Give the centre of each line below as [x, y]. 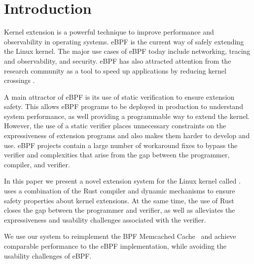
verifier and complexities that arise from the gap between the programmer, [117, 155]
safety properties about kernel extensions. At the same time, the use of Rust [119, 200]
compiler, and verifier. [37, 164]
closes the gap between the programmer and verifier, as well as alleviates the [120, 210]
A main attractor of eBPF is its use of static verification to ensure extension [119, 96]
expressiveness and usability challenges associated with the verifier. [105, 219]
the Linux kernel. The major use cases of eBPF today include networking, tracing [127, 51]
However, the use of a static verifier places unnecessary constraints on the [115, 126]
